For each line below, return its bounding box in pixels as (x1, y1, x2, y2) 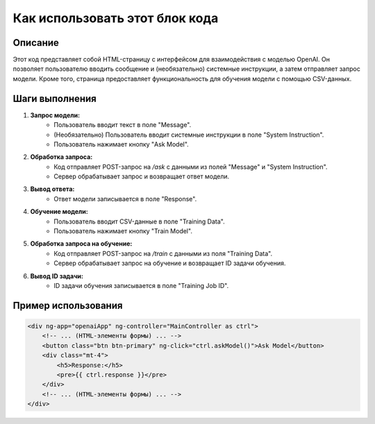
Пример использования (12, 299, 123, 312)
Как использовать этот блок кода (12, 10, 219, 26)
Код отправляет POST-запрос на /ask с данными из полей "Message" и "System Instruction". (53, 162, 328, 171)
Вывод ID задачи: (30, 271, 83, 280)
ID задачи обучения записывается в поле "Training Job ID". (53, 282, 229, 289)
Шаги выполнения (12, 92, 97, 104)
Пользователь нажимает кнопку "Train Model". (53, 227, 192, 235)
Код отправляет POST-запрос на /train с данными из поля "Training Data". (53, 249, 273, 257)
